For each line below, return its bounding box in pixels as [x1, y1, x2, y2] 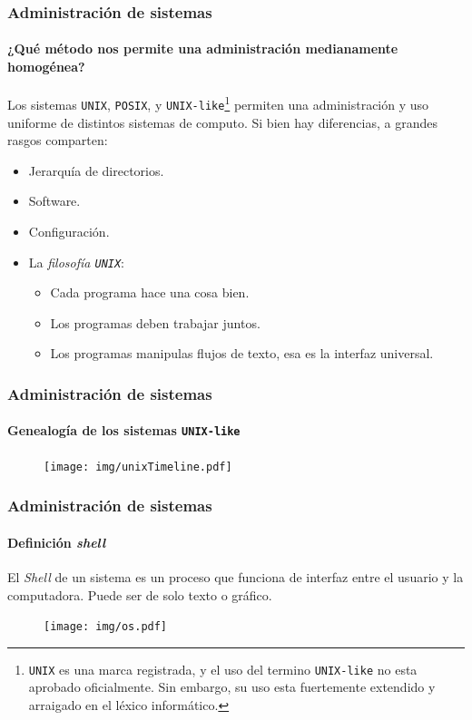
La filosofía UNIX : [28, 252, 125, 271]
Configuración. [28, 221, 110, 240]
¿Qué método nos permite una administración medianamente [7, 39, 398, 58]
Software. [28, 191, 81, 210]
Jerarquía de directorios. [28, 161, 164, 180]
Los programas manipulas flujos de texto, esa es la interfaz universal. [50, 344, 434, 363]
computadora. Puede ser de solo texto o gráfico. [7, 585, 272, 604]
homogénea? [7, 57, 85, 76]
